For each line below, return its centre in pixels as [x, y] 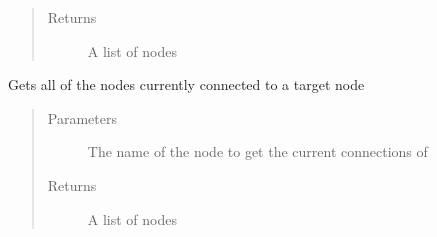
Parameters [82, 117]
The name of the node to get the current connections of [257, 151]
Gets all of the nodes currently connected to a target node [186, 84]
